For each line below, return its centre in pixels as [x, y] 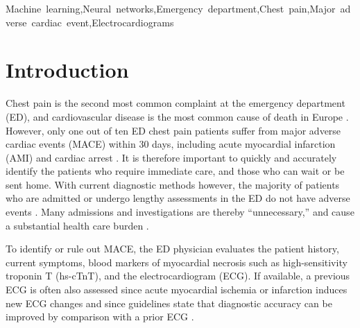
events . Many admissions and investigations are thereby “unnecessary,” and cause [180, 212]
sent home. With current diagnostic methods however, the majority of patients [173, 184]
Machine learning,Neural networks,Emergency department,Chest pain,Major [171, 8]
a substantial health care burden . [77, 225]
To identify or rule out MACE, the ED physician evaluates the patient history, [172, 249]
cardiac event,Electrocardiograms [103, 22]
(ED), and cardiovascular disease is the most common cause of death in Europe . [177, 116]
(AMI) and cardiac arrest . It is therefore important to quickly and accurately [171, 157]
